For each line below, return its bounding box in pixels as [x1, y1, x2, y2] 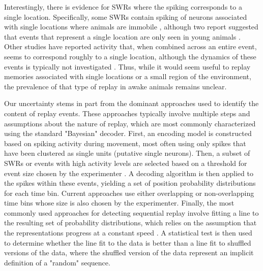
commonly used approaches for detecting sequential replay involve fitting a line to [4, 207, 259, 218]
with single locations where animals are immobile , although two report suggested [4, 21, 258, 32]
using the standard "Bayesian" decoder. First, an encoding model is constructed [4, 128, 252, 139]
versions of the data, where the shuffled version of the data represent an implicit [4, 247, 254, 258]
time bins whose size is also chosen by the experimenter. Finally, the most [4, 197, 235, 208]
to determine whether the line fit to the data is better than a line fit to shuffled [4, 237, 251, 248]
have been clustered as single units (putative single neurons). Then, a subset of [4, 148, 250, 158]
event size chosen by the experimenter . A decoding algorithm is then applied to [4, 167, 253, 178]
